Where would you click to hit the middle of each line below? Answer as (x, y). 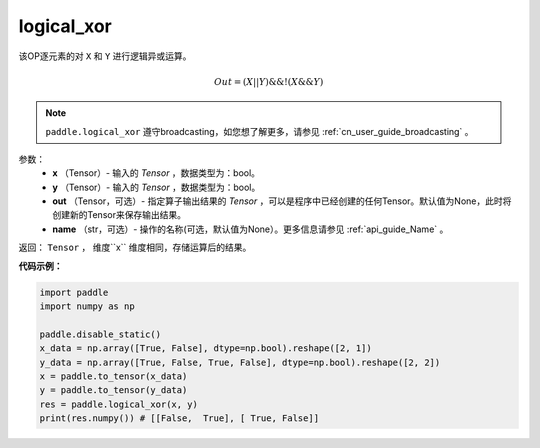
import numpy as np (87, 306)
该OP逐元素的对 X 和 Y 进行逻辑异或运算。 (105, 56)
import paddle (74, 292)
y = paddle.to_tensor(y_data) (113, 390)
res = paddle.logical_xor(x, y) (119, 404)
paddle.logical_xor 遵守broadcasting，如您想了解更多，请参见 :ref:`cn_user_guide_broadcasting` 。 (259, 131)
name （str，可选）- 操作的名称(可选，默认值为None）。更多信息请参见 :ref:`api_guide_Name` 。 (250, 229)
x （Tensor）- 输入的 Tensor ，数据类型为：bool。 (156, 173)
